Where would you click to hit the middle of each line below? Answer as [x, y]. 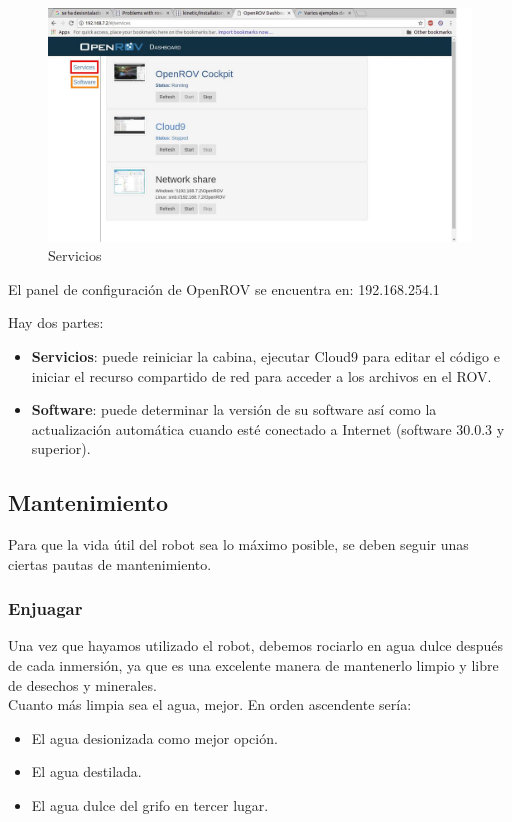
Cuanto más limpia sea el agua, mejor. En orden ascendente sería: [210, 704]
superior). [61, 448]
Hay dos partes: [56, 322]
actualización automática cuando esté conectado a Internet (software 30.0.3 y [268, 428]
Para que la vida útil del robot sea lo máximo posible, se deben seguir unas [238, 544]
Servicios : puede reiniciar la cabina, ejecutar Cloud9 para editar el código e [265, 355]
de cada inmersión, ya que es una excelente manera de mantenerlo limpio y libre [253, 665]
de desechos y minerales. [82, 684]
